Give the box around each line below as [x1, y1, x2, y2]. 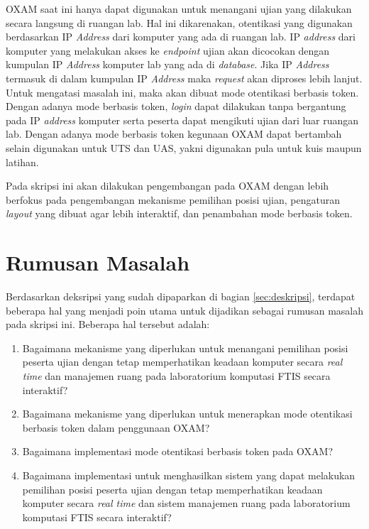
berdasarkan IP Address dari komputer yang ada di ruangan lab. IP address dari [6, 29, 356, 44]
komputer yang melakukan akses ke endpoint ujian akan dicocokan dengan [6, 43, 330, 58]
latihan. [6, 154, 39, 169]
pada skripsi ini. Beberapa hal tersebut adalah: [6, 317, 210, 332]
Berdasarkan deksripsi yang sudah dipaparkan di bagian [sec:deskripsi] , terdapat [6, 289, 356, 304]
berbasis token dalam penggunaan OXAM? [22, 420, 210, 435]
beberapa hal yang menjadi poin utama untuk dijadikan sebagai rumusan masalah [6, 302, 363, 317]
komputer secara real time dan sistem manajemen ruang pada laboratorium [22, 496, 351, 511]
